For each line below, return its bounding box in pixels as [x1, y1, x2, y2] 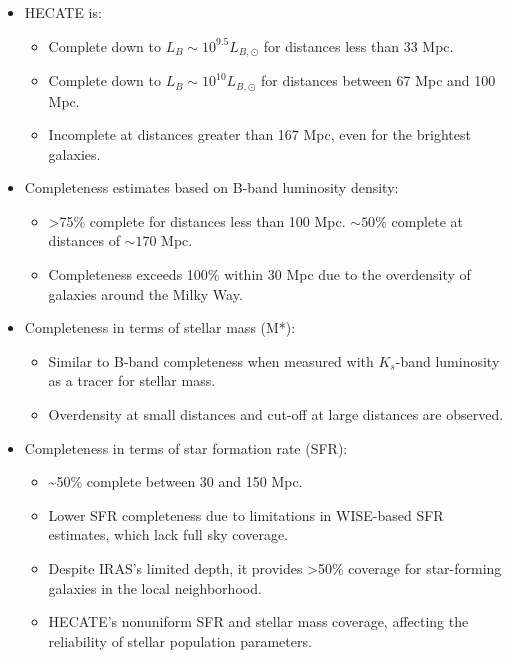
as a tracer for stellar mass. [48, 370, 216, 391]
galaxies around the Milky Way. [48, 283, 243, 304]
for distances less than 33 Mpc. [263, 35, 454, 56]
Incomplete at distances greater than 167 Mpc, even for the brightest [48, 124, 471, 145]
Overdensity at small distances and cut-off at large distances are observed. [48, 404, 504, 425]
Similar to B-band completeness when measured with [48, 350, 374, 371]
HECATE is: [24, 2, 102, 22]
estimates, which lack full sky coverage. [48, 524, 288, 545]
